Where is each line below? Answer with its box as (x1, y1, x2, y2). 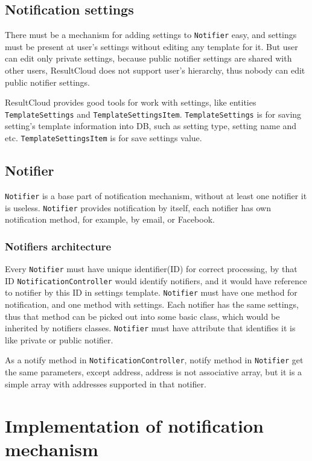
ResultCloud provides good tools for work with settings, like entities (5, 96, 256, 109)
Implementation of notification (5, 413, 264, 437)
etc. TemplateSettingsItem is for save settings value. (5, 132, 202, 144)
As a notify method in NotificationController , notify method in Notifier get (5, 354, 304, 366)
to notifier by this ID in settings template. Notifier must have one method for (5, 286, 298, 299)
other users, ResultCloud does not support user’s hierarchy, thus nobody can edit (5, 64, 305, 77)
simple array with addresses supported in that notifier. (5, 377, 206, 390)
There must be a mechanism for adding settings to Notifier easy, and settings (5, 28, 297, 41)
